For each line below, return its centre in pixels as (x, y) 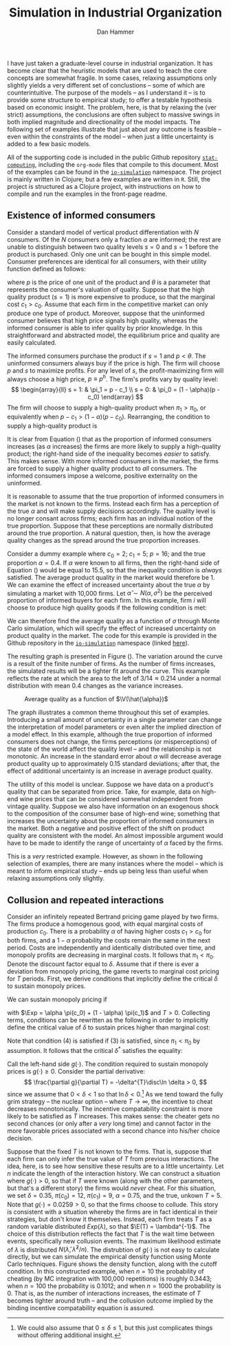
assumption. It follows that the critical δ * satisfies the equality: (95, 1050)
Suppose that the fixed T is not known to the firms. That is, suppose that (109, 1151)
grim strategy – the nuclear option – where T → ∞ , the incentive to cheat (110, 1101)
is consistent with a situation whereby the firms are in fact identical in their (112, 1212)
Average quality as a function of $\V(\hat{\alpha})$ (96, 699)
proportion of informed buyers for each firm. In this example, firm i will (107, 601)
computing (21, 165)
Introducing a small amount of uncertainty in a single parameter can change (114, 720)
